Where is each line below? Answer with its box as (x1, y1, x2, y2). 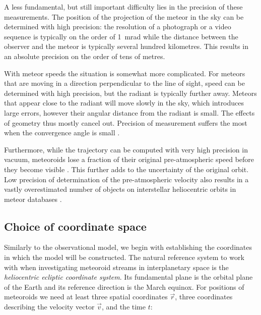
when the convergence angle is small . (4, 127, 120, 138)
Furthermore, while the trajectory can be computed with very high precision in (4, 144, 248, 154)
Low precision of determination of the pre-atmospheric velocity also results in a (4, 174, 249, 184)
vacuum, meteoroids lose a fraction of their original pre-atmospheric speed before (4, 154, 254, 165)
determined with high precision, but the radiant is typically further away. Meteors (4, 87, 257, 98)
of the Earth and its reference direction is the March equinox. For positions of (4, 281, 244, 292)
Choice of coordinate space (4, 218, 147, 234)
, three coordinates (175, 291, 233, 302)
